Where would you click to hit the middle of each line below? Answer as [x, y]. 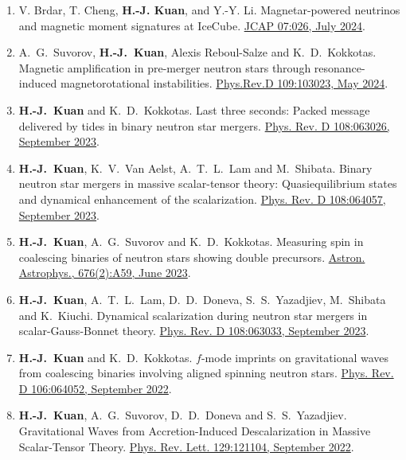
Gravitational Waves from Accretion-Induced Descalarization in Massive [195, 431]
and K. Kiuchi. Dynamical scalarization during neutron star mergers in [193, 315]
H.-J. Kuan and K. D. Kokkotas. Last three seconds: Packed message [194, 109]
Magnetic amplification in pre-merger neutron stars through [165, 67]
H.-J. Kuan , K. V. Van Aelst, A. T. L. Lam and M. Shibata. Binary [195, 168]
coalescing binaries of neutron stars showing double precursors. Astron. [192, 257]
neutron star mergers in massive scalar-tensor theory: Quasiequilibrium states [208, 183]
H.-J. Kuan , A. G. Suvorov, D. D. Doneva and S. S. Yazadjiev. [183, 415]
